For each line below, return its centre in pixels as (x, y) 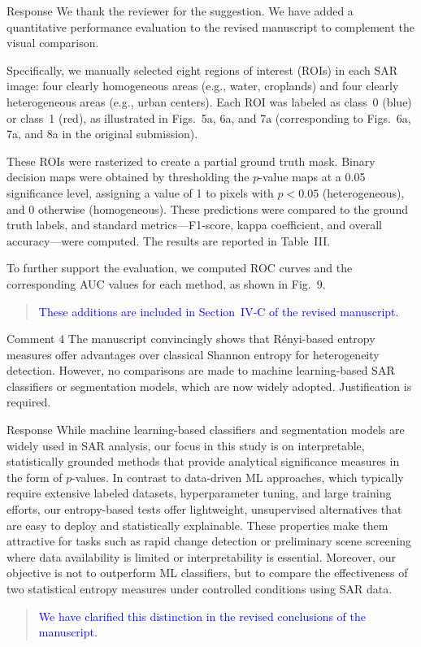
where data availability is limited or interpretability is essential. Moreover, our (201, 556)
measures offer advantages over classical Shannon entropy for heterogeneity (193, 354)
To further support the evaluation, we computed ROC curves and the (180, 268)
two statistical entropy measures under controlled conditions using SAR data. (200, 588)
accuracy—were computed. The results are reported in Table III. (169, 240)
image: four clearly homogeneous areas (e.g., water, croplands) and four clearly (203, 86)
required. (29, 402)
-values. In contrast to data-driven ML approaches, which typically (238, 477)
